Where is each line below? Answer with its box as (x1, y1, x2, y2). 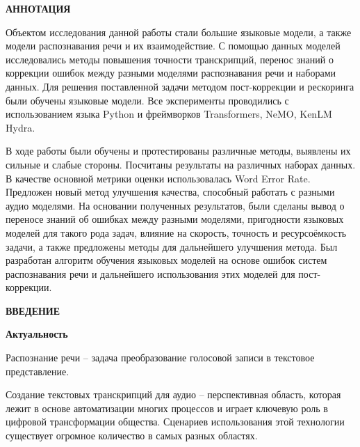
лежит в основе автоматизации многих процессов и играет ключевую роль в (6, 400, 328, 415)
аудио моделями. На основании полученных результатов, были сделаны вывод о (6, 198, 345, 212)
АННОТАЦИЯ (6, 1, 71, 15)
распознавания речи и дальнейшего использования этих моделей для (6, 266, 295, 281)
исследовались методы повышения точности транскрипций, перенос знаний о (6, 52, 334, 66)
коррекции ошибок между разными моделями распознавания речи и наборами (6, 65, 336, 80)
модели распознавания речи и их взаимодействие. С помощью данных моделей (6, 38, 341, 53)
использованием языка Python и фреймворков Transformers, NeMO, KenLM (6, 107, 332, 121)
